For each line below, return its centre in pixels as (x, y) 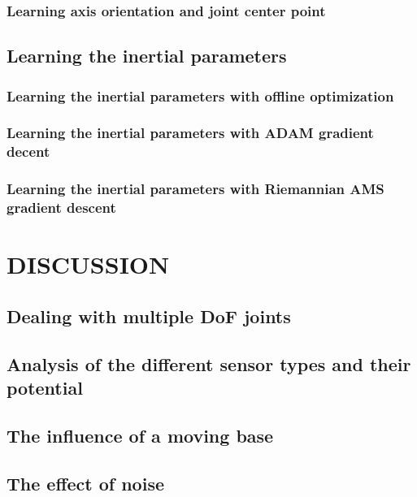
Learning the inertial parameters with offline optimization (200, 95)
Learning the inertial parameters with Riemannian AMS (195, 189)
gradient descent (61, 207)
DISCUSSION (88, 264)
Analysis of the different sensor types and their (209, 363)
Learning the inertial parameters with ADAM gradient (190, 133)
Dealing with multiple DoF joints (149, 315)
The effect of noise (85, 483)
